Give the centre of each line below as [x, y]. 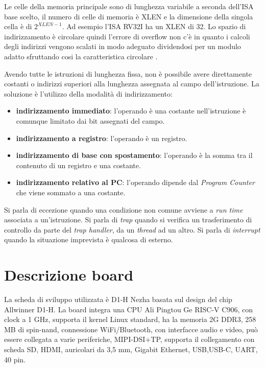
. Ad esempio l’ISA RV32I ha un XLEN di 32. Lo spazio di [154, 26]
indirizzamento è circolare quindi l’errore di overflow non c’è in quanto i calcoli [127, 36]
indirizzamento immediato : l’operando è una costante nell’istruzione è [131, 111]
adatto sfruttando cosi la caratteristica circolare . [81, 56]
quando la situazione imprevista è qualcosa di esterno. [89, 239]
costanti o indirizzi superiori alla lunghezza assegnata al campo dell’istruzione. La [132, 84]
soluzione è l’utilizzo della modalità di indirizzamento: [88, 93]
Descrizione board [69, 275]
